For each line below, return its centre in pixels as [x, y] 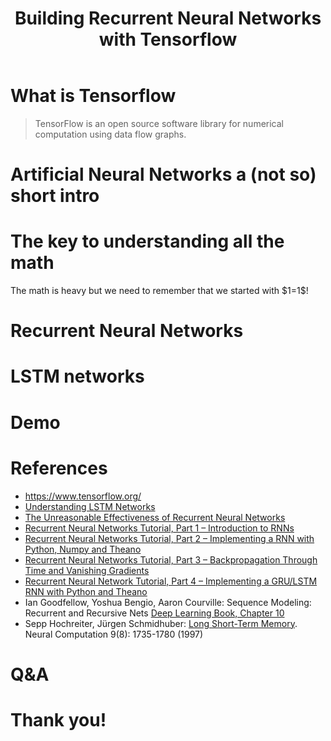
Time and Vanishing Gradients [87, 570]
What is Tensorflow [93, 96]
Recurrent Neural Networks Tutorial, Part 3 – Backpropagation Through [171, 559]
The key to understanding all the [147, 241]
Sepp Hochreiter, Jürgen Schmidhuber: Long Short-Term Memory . [161, 623]
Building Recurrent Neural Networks [168, 18]
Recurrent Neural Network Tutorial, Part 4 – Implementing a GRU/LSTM [171, 581]
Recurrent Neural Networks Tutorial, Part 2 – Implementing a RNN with [169, 538]
